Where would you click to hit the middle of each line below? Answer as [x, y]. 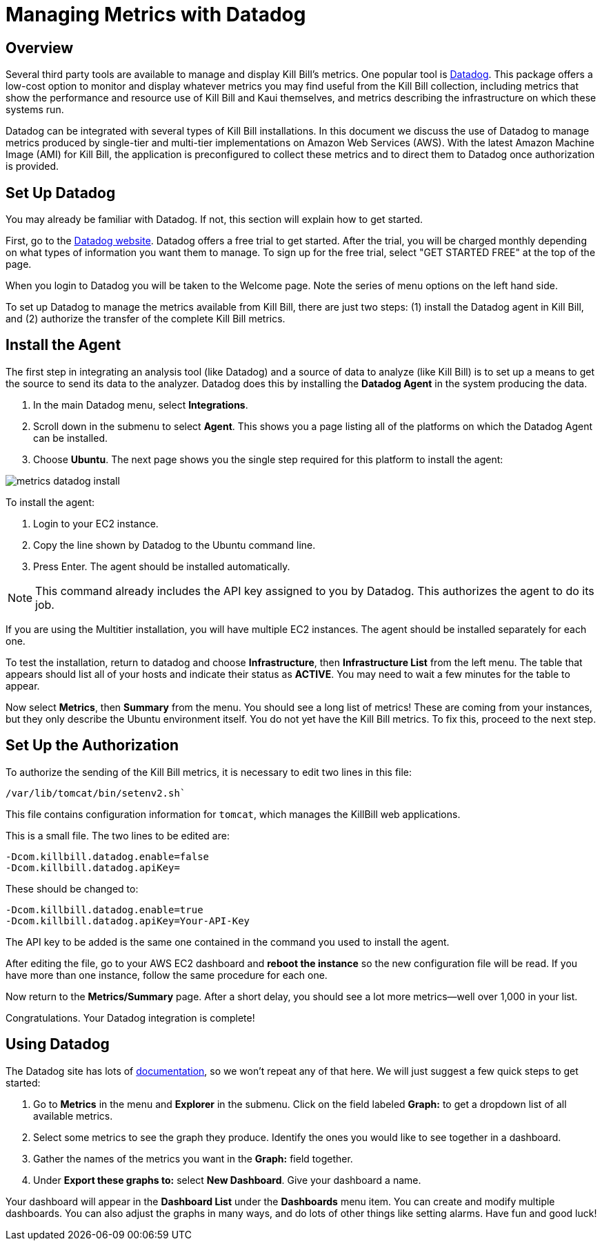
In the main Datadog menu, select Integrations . [141, 405]
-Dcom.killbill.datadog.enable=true [104, 909]
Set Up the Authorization [92, 746]
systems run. [35, 110]
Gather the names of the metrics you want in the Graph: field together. [193, 1158]
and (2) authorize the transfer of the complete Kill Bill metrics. [146, 319]
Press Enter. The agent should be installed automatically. [162, 566]
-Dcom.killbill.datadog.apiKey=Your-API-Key [128, 921]
